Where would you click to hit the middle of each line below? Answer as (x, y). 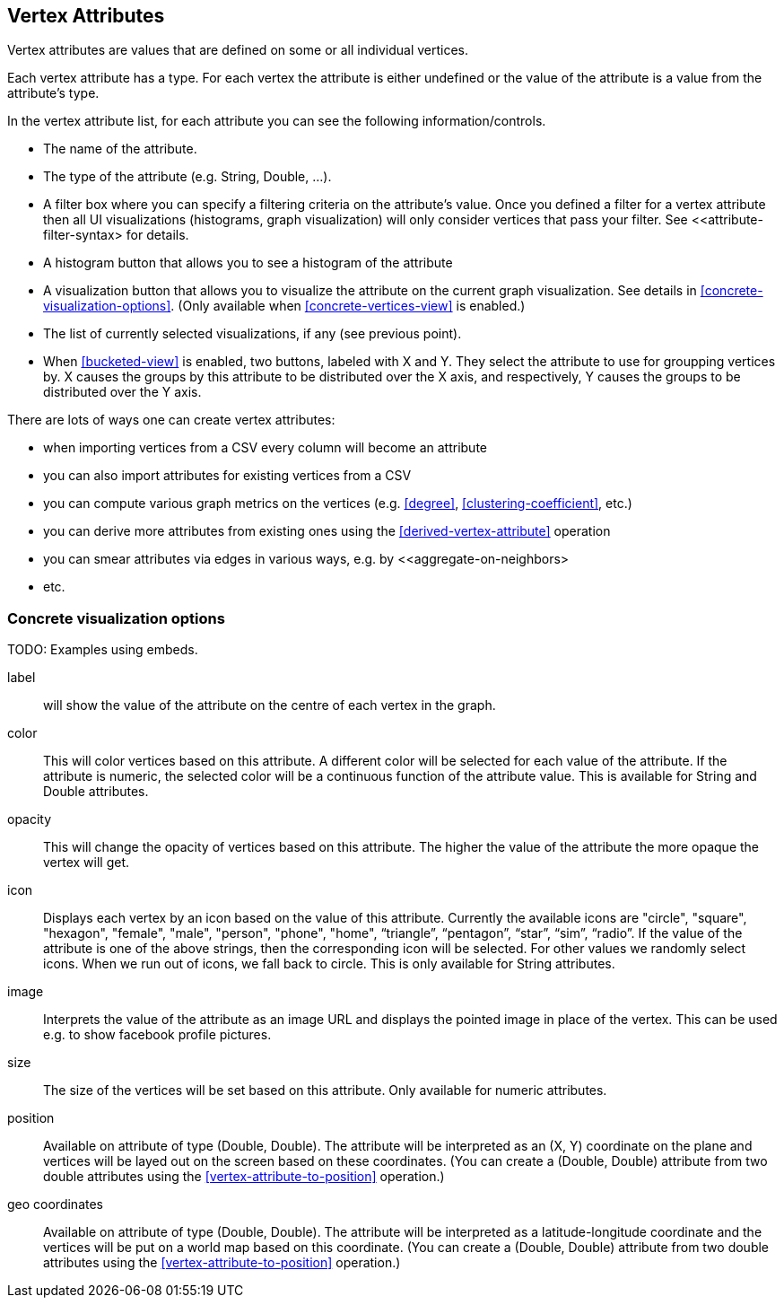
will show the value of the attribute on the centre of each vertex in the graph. (270, 705)
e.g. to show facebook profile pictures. (157, 1035)
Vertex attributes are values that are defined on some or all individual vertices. (238, 50)
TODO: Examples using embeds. (103, 650)
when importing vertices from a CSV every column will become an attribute (265, 448)
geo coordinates (55, 1204)
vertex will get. (87, 863)
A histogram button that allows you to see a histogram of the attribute (248, 263)
